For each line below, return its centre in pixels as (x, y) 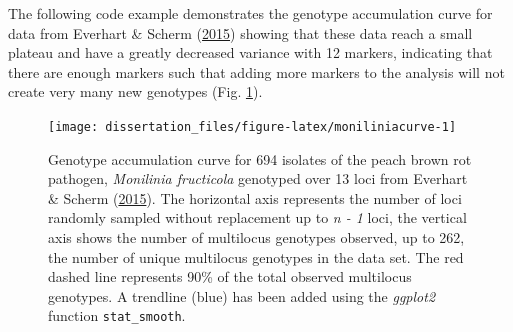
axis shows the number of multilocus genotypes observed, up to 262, (256, 237)
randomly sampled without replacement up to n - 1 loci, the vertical (257, 217)
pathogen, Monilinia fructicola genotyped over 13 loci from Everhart (258, 178)
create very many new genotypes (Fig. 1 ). (135, 91)
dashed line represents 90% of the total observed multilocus (230, 276)
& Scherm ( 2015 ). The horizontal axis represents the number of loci (255, 197)
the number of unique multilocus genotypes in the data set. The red (256, 256)
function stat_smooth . (117, 315)
